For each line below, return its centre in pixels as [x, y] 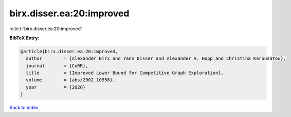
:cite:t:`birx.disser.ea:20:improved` [46, 29]
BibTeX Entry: [24, 38]
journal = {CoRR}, [57, 66]
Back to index [24, 108]
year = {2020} [56, 87]
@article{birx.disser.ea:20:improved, [69, 51]
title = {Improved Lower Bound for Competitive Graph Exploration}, [125, 73]
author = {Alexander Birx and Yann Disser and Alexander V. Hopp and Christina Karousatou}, [156, 58]
